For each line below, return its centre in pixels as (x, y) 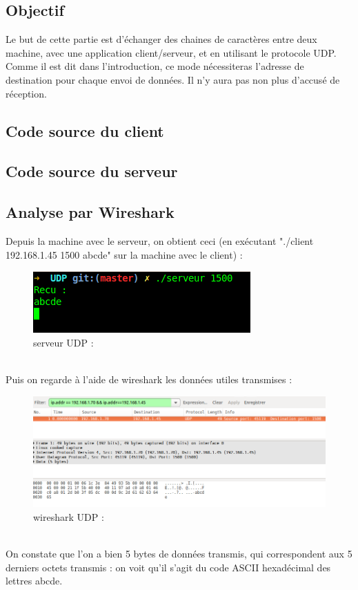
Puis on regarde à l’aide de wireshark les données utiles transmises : (149, 379)
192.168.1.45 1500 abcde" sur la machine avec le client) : (124, 254)
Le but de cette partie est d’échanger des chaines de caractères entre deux (161, 39)
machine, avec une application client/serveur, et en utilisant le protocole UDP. (171, 52)
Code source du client (85, 130)
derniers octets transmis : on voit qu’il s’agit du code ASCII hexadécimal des (168, 567)
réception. (26, 93)
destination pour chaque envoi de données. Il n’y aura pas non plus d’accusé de (173, 79)
